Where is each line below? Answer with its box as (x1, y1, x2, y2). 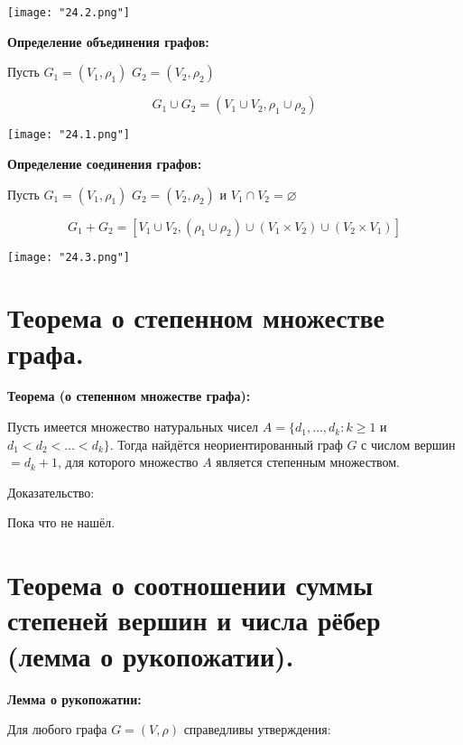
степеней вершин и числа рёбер (7, 601, 381, 638)
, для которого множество (57, 452, 199, 471)
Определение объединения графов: (7, 32, 209, 51)
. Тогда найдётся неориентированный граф (109, 434, 343, 453)
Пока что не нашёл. (7, 513, 116, 532)
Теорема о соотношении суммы (7, 566, 374, 603)
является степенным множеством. (216, 452, 401, 471)
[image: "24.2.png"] (7, 6, 131, 19)
